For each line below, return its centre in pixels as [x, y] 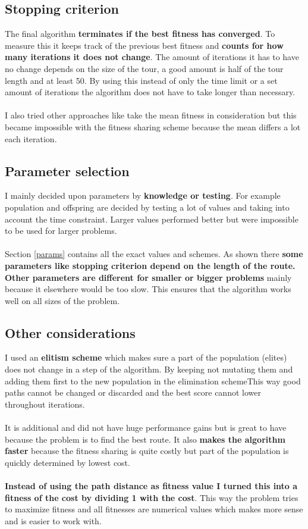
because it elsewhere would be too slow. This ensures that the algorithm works [148, 289]
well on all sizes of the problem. [62, 300]
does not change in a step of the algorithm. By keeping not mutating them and [149, 369]
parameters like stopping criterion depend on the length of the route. [150, 265]
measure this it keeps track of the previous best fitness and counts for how [144, 45]
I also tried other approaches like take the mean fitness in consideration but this [151, 115]
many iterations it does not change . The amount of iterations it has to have [152, 57]
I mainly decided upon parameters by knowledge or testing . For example [143, 195]
